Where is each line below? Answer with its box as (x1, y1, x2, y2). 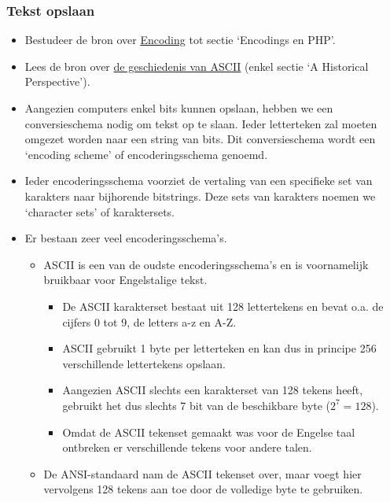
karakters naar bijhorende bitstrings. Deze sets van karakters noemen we (24, 187, 376, 204)
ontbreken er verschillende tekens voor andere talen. (62, 439, 312, 456)
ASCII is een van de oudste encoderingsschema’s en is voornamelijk (43, 256, 369, 272)
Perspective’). (24, 73, 90, 90)
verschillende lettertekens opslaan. (62, 355, 226, 371)
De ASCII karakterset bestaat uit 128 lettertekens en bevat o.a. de (62, 297, 384, 314)
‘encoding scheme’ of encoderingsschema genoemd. (24, 146, 268, 162)
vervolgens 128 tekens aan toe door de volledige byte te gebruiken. (43, 481, 363, 497)
